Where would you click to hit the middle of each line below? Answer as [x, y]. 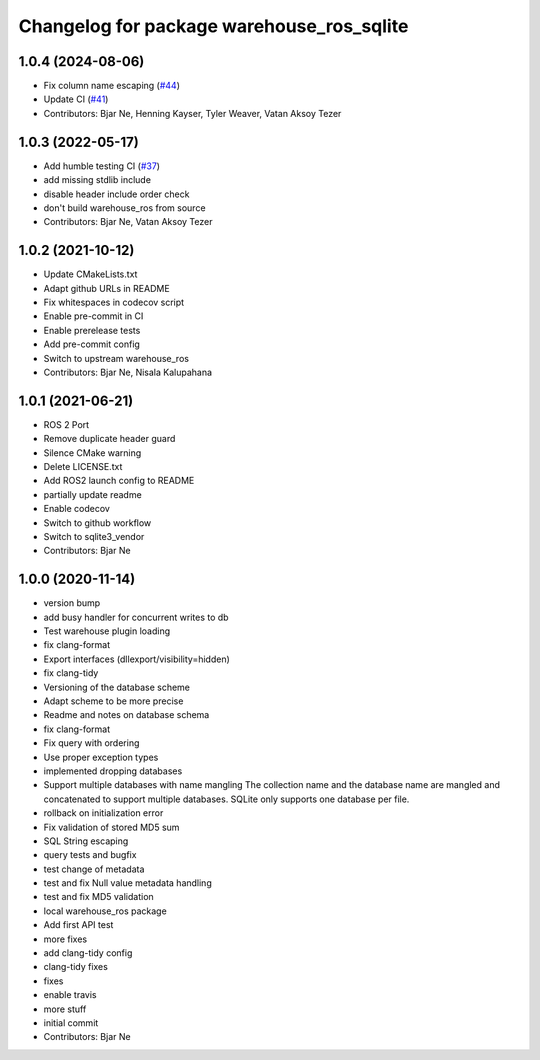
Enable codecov [76, 509]
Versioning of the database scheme [116, 687]
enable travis [70, 995]
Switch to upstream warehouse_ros [116, 358]
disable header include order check [116, 194]
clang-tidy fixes [76, 967]
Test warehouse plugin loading [107, 631]
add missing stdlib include [97, 180]
